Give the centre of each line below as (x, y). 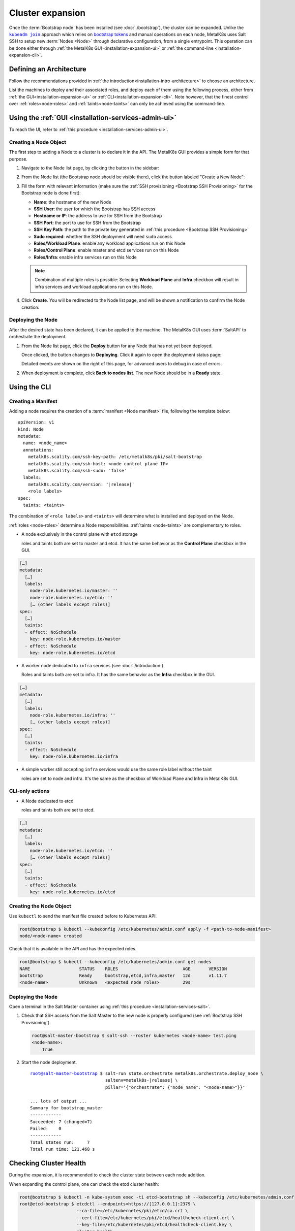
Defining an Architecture (48, 69)
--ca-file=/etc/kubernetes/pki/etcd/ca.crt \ (132, 1211)
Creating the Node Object (40, 906)
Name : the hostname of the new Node (73, 202)
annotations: (39, 450)
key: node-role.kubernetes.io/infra (74, 757)
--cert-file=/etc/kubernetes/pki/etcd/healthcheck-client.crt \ (156, 1218)
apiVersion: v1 (36, 422)
